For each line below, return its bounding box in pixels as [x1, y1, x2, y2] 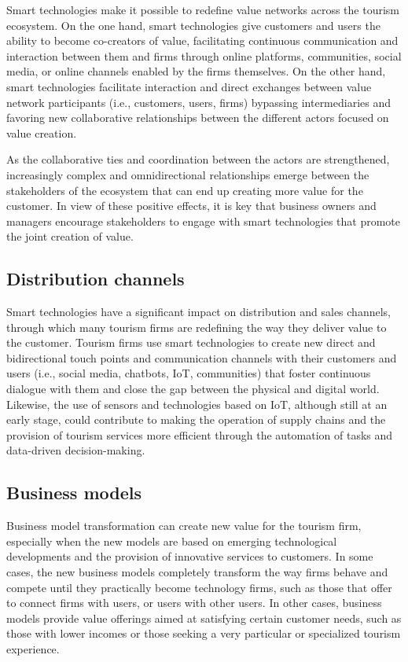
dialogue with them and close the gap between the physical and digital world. [6, 381, 380, 397]
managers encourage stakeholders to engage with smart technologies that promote [6, 212, 401, 229]
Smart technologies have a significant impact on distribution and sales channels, [6, 303, 391, 320]
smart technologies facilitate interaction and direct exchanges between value [6, 78, 372, 94]
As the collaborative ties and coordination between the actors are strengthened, [6, 151, 390, 167]
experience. [6, 641, 60, 656]
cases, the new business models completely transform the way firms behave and [6, 564, 388, 580]
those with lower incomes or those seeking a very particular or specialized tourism [6, 625, 401, 642]
